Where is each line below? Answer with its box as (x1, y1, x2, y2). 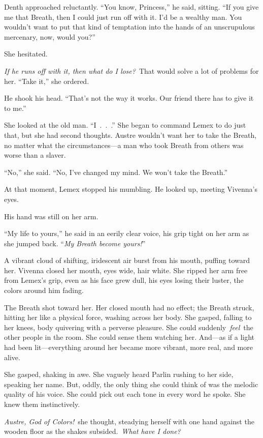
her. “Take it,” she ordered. (4, 75, 89, 86)
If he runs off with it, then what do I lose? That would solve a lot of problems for (4, 65, 259, 76)
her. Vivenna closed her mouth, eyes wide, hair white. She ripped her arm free (4, 265, 248, 275)
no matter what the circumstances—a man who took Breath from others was (4, 139, 244, 150)
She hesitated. (4, 48, 48, 59)
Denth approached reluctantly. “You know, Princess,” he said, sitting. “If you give (4, 2, 259, 12)
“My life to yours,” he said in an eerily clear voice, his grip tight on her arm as (4, 228, 249, 239)
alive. (4, 352, 20, 362)
